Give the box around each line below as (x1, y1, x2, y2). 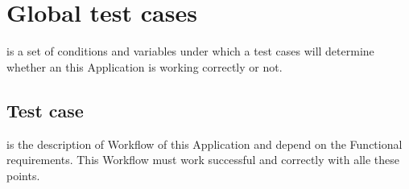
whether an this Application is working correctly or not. (6, 58, 283, 75)
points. (6, 166, 40, 183)
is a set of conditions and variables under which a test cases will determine (6, 43, 374, 60)
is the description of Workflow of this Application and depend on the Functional (6, 135, 403, 152)
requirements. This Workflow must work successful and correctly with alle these (6, 151, 400, 168)
